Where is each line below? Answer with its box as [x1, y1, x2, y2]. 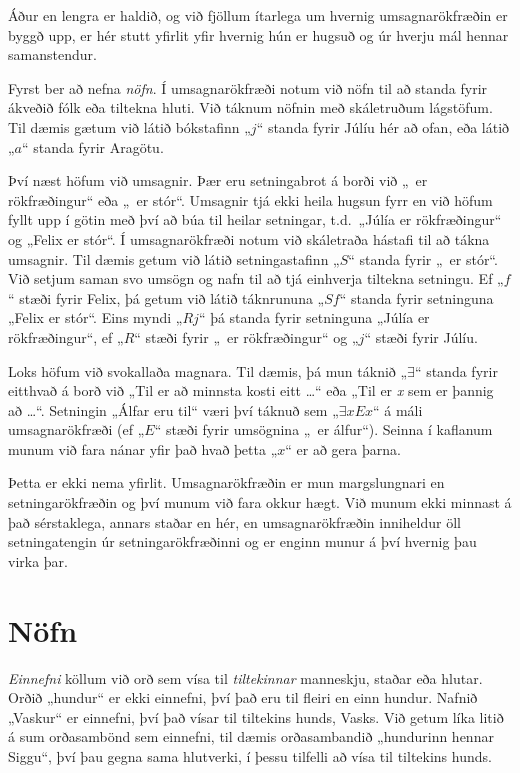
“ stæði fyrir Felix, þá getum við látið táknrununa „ [8, 287, 325, 308]
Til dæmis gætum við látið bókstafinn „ [8, 116, 251, 137]
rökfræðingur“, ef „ [8, 326, 124, 347]
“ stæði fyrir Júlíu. [364, 326, 478, 347]
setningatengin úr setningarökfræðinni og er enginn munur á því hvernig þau [8, 531, 477, 552]
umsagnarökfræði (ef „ [8, 419, 145, 440]
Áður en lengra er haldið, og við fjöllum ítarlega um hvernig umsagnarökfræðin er [8, 5, 508, 25]
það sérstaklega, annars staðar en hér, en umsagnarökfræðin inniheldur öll [8, 511, 461, 532]
